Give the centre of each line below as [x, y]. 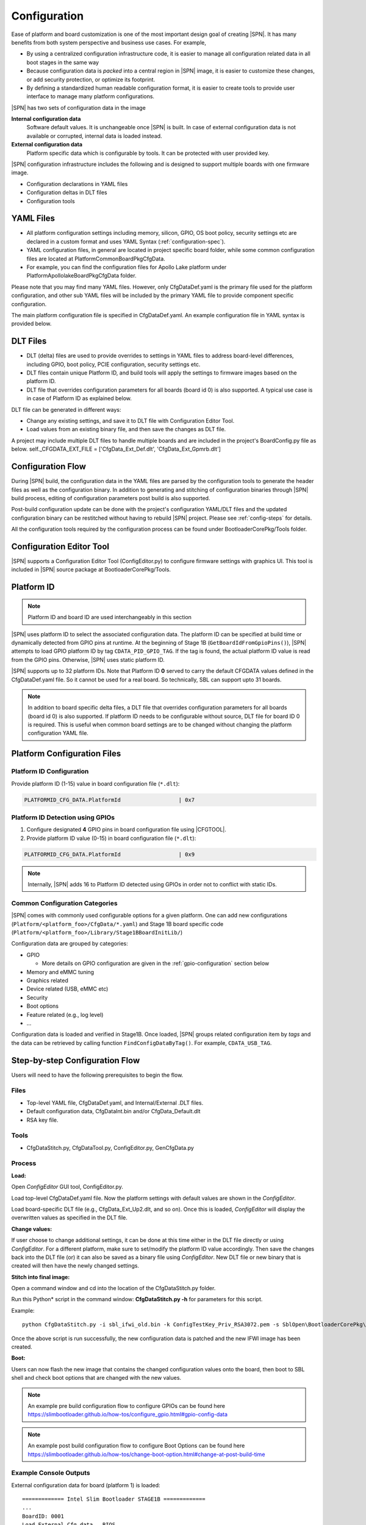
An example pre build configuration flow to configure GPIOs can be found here [127, 1406]
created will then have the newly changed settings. [75, 1266]
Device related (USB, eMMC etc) [67, 989]
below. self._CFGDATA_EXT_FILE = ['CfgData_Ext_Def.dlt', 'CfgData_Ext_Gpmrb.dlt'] [116, 449]
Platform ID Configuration [50, 772]
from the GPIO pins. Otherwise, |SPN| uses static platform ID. [88, 659]
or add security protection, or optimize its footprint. [91, 79]
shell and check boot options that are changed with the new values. [96, 1378]
